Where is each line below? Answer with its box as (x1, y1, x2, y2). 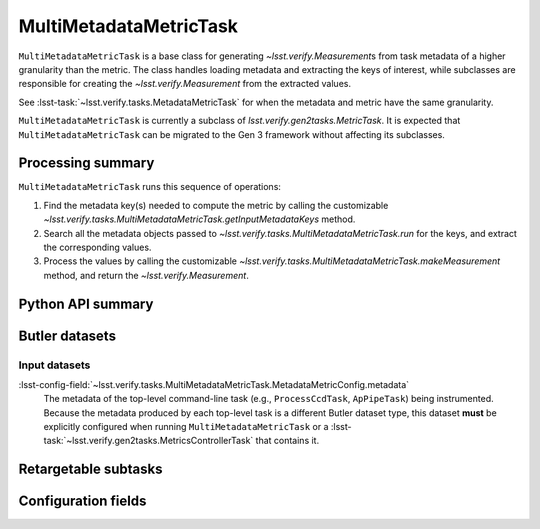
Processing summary (18, 155, 155, 172)
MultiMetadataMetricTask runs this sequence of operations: (18, 181, 282, 193)
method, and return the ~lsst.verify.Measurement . (43, 269, 249, 281)
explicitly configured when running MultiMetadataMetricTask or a (43, 421, 329, 433)
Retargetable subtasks (18, 461, 164, 478)
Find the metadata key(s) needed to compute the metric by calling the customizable (43, 199, 389, 211)
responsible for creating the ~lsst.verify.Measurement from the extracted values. (18, 78, 352, 90)
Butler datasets (18, 327, 117, 344)
